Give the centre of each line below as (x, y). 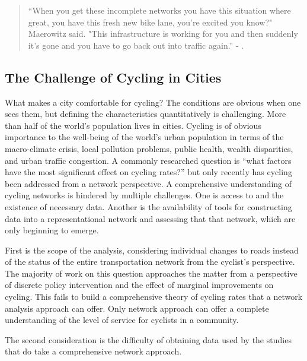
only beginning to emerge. (52, 230)
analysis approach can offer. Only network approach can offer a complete (137, 308)
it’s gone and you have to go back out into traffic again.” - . (136, 45)
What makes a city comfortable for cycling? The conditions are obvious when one (153, 102)
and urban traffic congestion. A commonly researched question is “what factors (148, 160)
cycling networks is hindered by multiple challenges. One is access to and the (144, 195)
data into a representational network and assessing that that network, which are (150, 218)
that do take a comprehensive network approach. (93, 351)
